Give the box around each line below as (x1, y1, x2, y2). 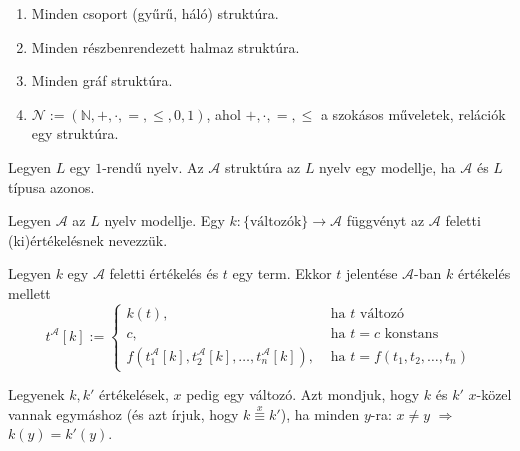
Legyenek (8, 384, 65, 405)
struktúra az (225, 156, 301, 177)
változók (249, 215, 302, 230)
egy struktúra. (31, 123, 119, 144)
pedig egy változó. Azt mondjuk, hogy (186, 384, 420, 405)
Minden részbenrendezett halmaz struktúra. (31, 36, 300, 57)
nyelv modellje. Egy (104, 210, 225, 231)
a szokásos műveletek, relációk (320, 103, 506, 124)
